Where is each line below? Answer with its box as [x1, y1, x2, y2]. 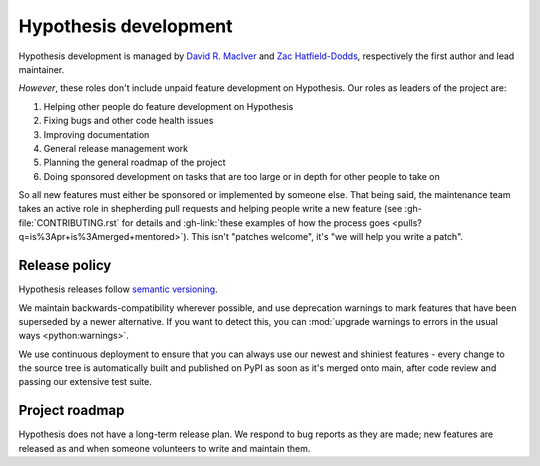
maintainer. [18, 63, 65, 75]
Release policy [18, 257, 112, 274]
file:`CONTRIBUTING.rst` [18, 216, 120, 229]
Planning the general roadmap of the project [43, 156, 226, 169]
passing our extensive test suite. [18, 376, 152, 388]
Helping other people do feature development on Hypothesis [43, 100, 294, 112]
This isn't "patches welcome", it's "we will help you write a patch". [191, 231, 464, 243]
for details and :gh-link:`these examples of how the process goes [121, 216, 390, 229]
